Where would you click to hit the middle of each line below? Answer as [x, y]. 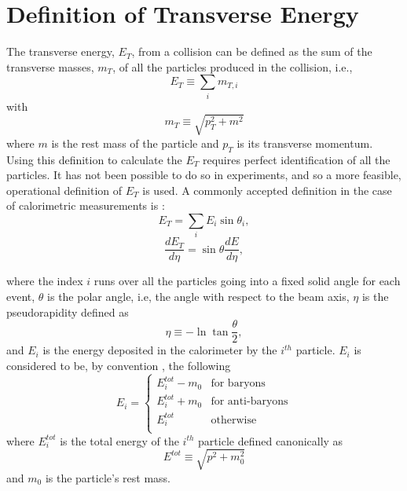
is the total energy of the [119, 440]
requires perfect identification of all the [296, 159]
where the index [45, 281]
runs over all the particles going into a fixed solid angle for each [247, 281]
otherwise [234, 420]
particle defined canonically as [271, 440]
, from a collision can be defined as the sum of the [252, 51]
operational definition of [64, 190]
